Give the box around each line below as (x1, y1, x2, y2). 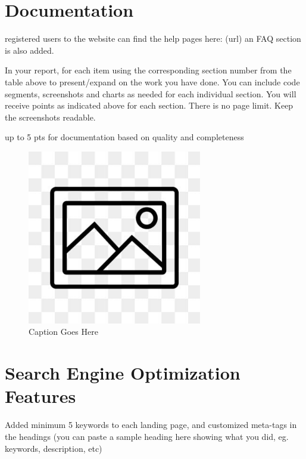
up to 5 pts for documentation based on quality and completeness (5, 131, 244, 143)
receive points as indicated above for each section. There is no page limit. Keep (5, 99, 293, 112)
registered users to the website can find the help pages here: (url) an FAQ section (5, 32, 301, 45)
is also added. (5, 44, 54, 56)
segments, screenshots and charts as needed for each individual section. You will (5, 87, 296, 100)
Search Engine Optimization (5, 361, 241, 385)
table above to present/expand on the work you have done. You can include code (5, 75, 300, 88)
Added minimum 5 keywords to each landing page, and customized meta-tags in (5, 418, 297, 431)
